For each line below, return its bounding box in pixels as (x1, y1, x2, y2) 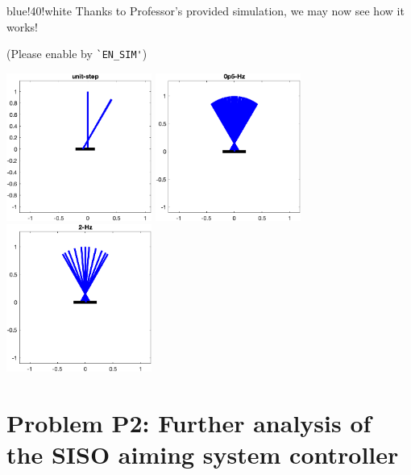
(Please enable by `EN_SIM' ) (6, 45, 147, 62)
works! (6, 18, 39, 35)
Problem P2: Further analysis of (6, 406, 372, 439)
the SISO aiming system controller (6, 437, 399, 470)
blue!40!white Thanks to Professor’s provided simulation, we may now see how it (6, 2, 405, 19)
